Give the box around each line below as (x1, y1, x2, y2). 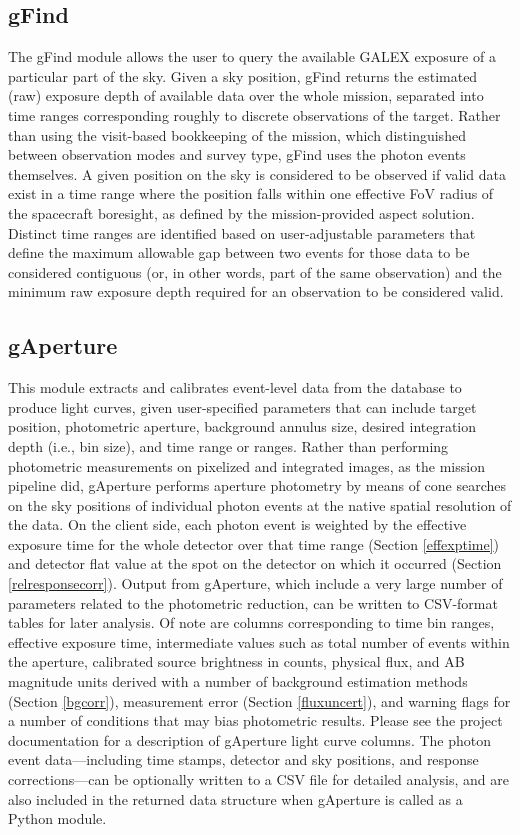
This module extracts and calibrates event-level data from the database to (8, 377, 462, 398)
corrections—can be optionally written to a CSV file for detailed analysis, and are (8, 769, 509, 789)
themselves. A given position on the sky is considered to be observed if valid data (8, 163, 506, 184)
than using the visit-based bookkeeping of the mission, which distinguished (8, 124, 466, 145)
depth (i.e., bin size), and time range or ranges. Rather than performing (8, 435, 449, 456)
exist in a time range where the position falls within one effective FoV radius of (8, 183, 494, 204)
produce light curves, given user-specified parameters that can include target (8, 396, 477, 417)
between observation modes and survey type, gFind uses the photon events (8, 144, 466, 165)
